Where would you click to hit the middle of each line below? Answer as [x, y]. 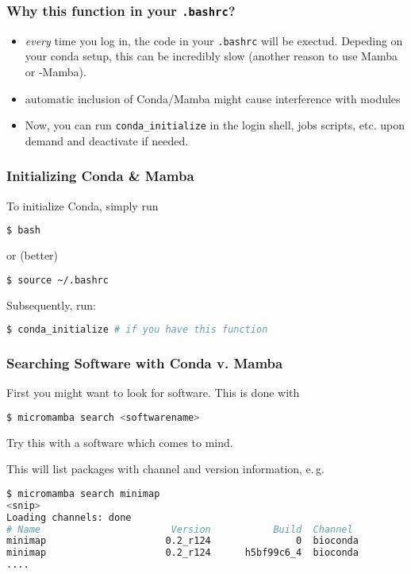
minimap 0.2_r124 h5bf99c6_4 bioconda [182, 553]
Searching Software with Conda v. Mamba [145, 363]
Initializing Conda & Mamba [100, 176]
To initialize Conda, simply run [83, 205]
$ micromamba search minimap [83, 493]
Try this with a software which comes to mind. [120, 442]
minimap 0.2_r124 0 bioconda [182, 541]
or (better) [33, 255]
